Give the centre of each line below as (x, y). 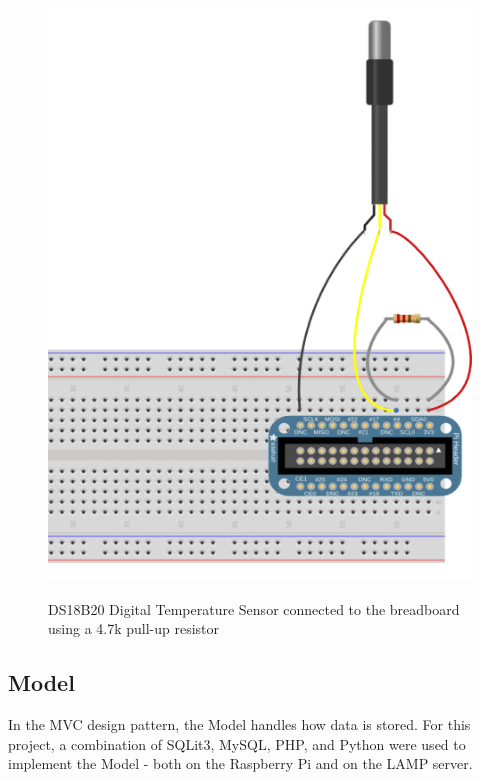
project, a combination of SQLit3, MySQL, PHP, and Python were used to (237, 743)
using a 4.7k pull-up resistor (134, 628)
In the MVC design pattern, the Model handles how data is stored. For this (239, 724)
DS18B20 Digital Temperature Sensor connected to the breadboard (254, 608)
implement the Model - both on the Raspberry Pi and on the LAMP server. (240, 763)
